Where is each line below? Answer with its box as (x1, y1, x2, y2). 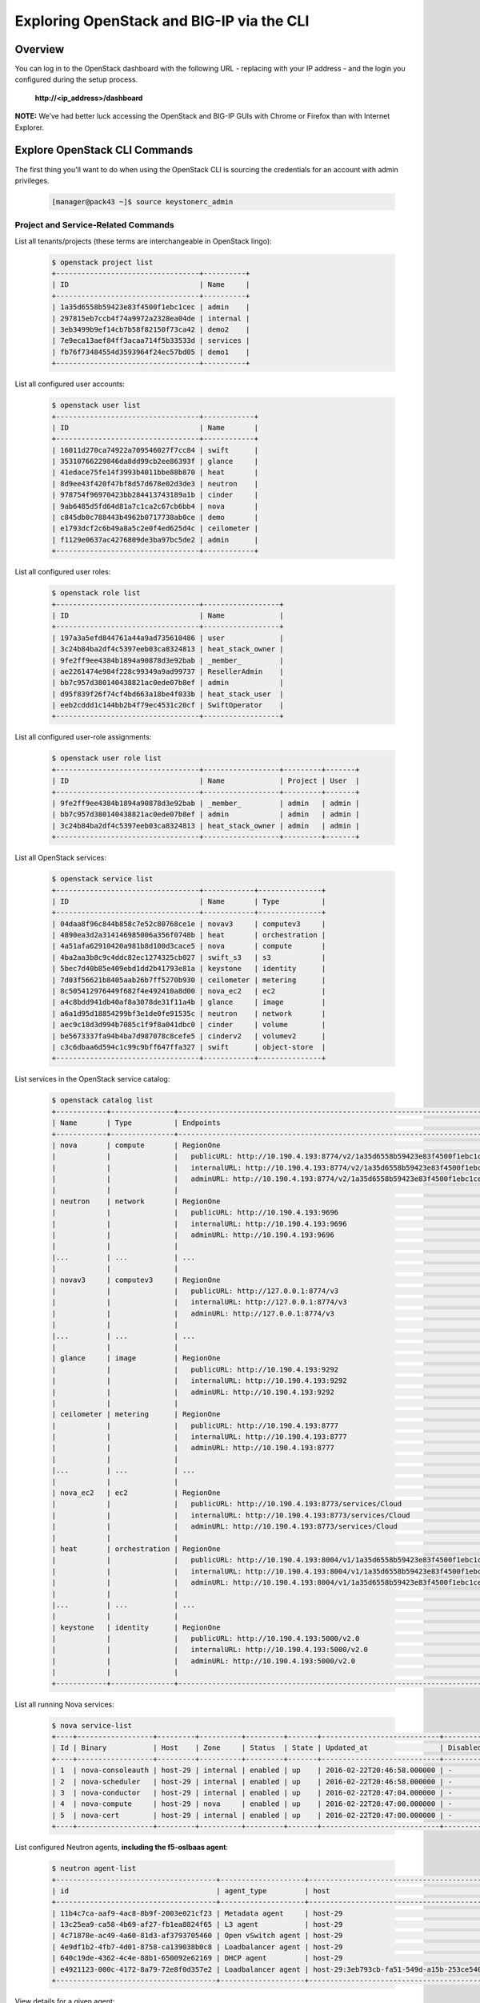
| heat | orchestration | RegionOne (51, 1544, 221, 1554)
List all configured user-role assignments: (14, 732, 152, 742)
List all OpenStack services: (14, 853, 107, 863)
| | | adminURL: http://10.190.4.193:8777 (51, 1443, 335, 1453)
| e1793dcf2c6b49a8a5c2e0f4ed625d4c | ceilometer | (51, 524, 259, 533)
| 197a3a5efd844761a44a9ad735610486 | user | (51, 633, 284, 643)
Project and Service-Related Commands (14, 220, 175, 231)
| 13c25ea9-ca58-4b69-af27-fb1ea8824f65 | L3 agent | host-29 (51, 1920, 343, 1929)
